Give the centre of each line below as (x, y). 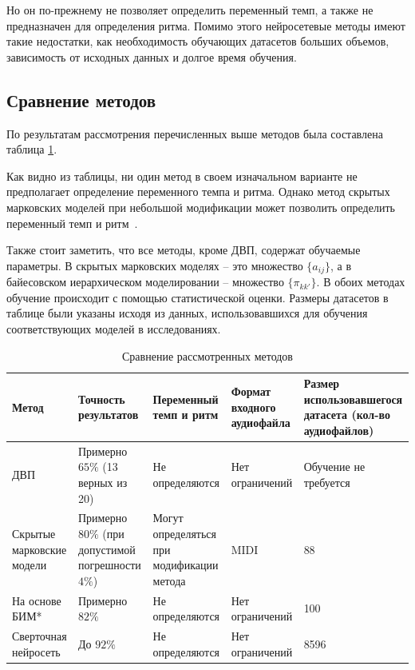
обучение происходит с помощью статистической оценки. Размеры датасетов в (198, 297)
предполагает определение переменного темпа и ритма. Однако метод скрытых (198, 191)
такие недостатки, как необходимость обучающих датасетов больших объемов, (198, 41)
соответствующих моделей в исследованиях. (114, 328)
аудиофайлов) (339, 430)
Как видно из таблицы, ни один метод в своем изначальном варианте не (182, 175)
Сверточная (40, 636)
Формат (251, 391)
